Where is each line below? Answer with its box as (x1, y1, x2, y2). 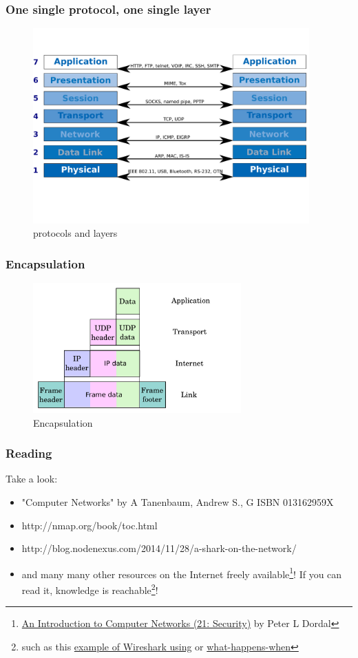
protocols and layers (33, 226, 118, 240)
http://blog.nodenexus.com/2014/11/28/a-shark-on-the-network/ (21, 541, 297, 555)
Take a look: (6, 471, 58, 486)
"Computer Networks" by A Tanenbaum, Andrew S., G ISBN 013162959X (21, 495, 334, 509)
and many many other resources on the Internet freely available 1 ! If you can (21, 564, 342, 581)
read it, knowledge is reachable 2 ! (21, 581, 158, 597)
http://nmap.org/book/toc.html (21, 518, 158, 532)
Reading (6, 445, 52, 462)
